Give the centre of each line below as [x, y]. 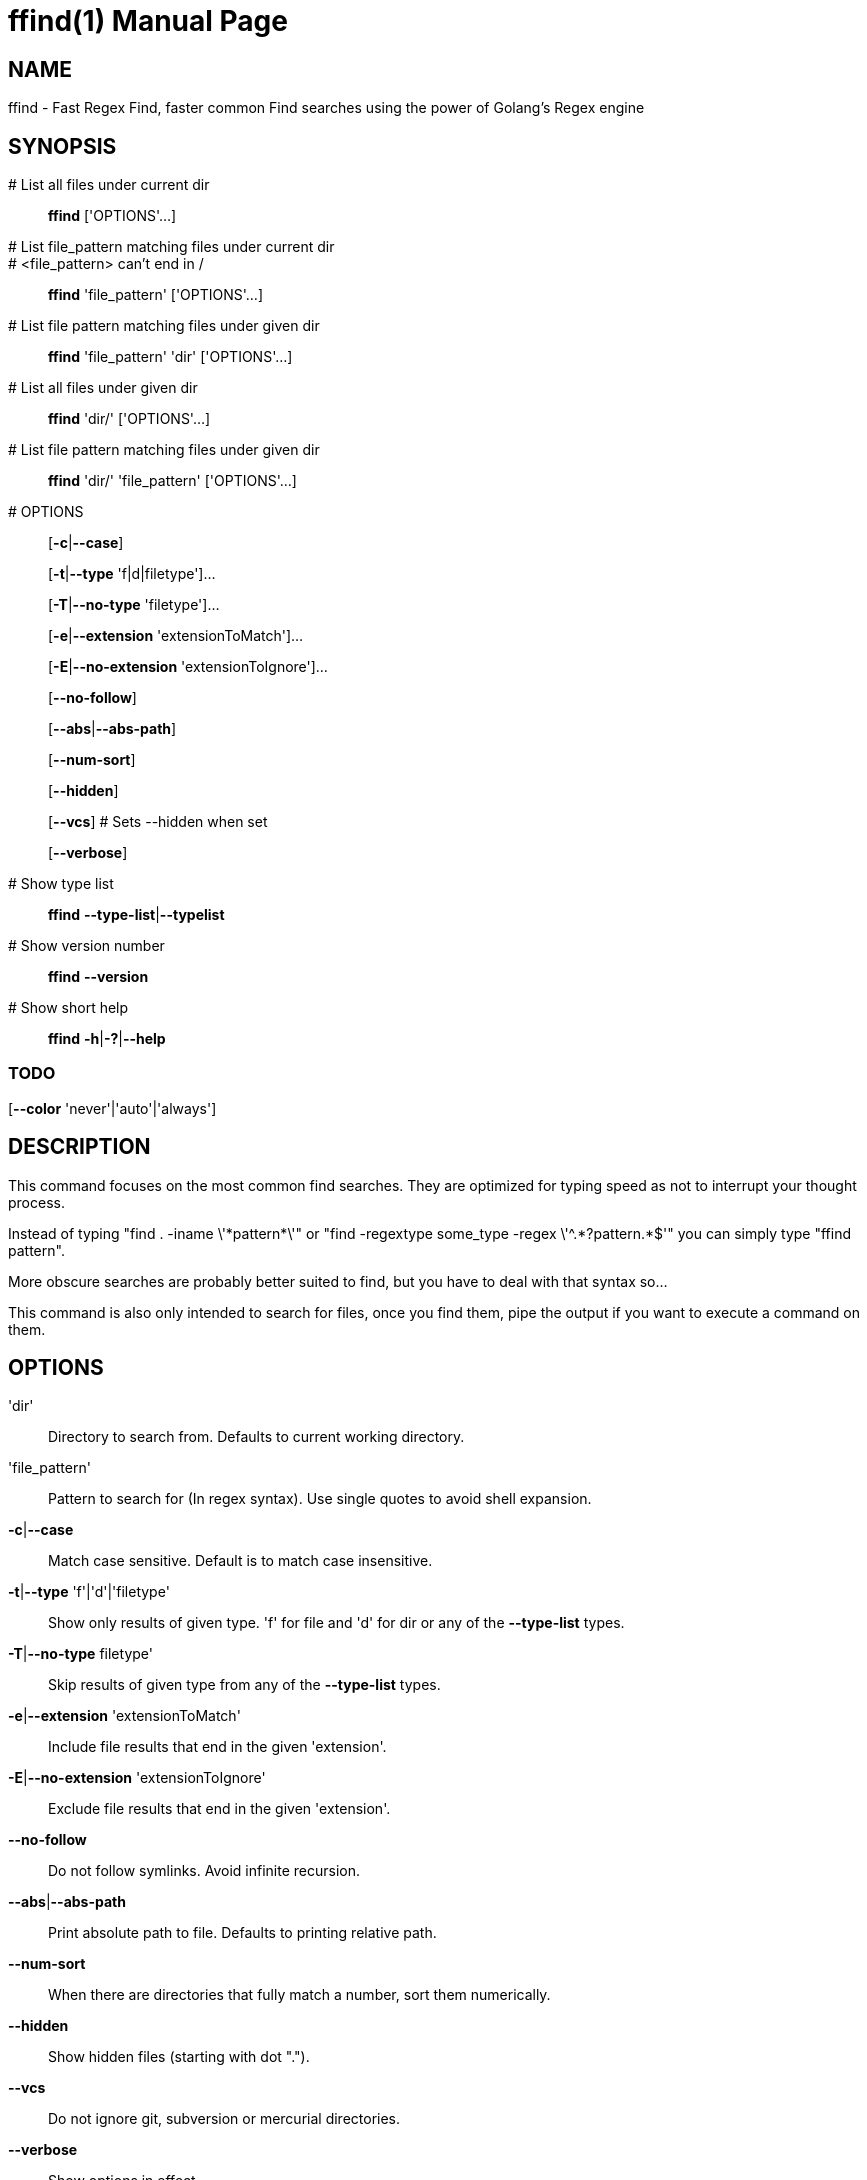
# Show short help [68, 1008]
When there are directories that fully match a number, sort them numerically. [299, 1995]
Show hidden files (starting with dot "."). [179, 2057]
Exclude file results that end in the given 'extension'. [219, 1809]
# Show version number [86, 946]
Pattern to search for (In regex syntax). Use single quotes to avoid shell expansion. [320, 1499]
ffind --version [98, 977]
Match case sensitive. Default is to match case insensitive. [240, 1561]
